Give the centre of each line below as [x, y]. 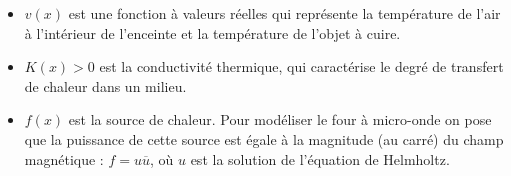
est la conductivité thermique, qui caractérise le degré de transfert [301, 66]
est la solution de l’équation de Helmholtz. [320, 158]
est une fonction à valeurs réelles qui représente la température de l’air [284, 13]
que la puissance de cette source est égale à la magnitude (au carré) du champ [264, 138]
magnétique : [64, 158]
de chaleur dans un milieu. [105, 85]
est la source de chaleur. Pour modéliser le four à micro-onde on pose [280, 119]
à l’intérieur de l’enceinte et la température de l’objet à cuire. [212, 32]
